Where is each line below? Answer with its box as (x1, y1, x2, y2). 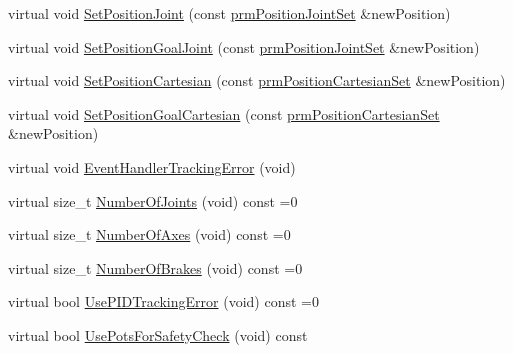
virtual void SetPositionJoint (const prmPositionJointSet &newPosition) (8, 3, 451, 23)
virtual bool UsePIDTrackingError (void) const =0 (8, 291, 319, 312)
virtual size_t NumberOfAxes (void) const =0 (8, 224, 291, 245)
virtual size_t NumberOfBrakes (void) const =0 (8, 257, 303, 278)
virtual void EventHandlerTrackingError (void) (8, 156, 296, 177)
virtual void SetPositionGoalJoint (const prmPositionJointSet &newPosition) (8, 36, 480, 57)
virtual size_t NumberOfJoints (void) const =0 (8, 190, 298, 211)
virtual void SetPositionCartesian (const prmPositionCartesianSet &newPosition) (8, 70, 506, 91)
